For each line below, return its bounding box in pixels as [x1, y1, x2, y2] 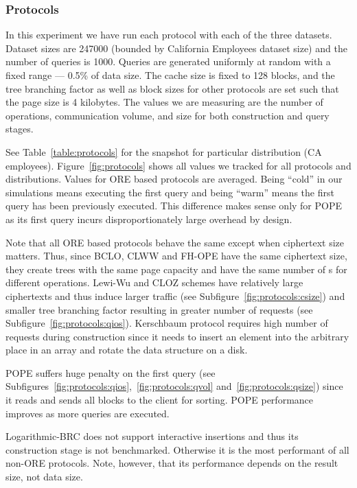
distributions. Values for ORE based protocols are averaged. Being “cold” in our [5, 172, 343, 186]
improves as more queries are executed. [5, 406, 170, 420]
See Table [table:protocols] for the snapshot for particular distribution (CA [5, 144, 322, 159]
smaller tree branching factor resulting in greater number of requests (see [5, 302, 313, 316]
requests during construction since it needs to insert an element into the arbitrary [5, 329, 349, 343]
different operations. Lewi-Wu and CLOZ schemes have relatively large [5, 275, 303, 290]
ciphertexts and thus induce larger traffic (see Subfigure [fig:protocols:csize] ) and [5, 288, 345, 303]
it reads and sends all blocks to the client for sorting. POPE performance [5, 393, 314, 407]
